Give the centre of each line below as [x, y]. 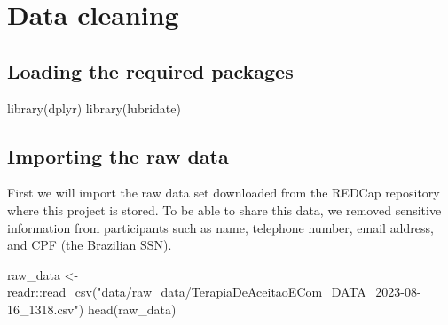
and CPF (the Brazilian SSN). [90, 245]
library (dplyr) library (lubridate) [94, 108]
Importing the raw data [118, 155]
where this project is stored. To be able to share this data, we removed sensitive [224, 209]
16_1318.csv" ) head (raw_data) [92, 309]
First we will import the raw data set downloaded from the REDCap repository [224, 193]
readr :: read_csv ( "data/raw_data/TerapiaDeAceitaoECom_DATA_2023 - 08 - [214, 292]
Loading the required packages [150, 70]
